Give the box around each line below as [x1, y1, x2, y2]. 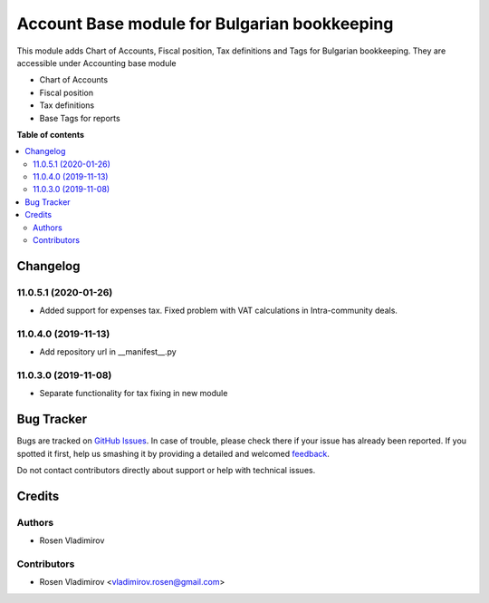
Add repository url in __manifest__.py [39, 346, 177, 357]
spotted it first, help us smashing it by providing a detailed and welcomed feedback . [16, 448, 331, 459]
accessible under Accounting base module [16, 57, 177, 68]
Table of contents [16, 129, 85, 140]
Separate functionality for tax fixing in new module [39, 388, 228, 399]
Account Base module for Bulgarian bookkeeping [16, 14, 394, 34]
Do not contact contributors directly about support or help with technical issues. [16, 465, 316, 476]
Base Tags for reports [39, 112, 121, 123]
